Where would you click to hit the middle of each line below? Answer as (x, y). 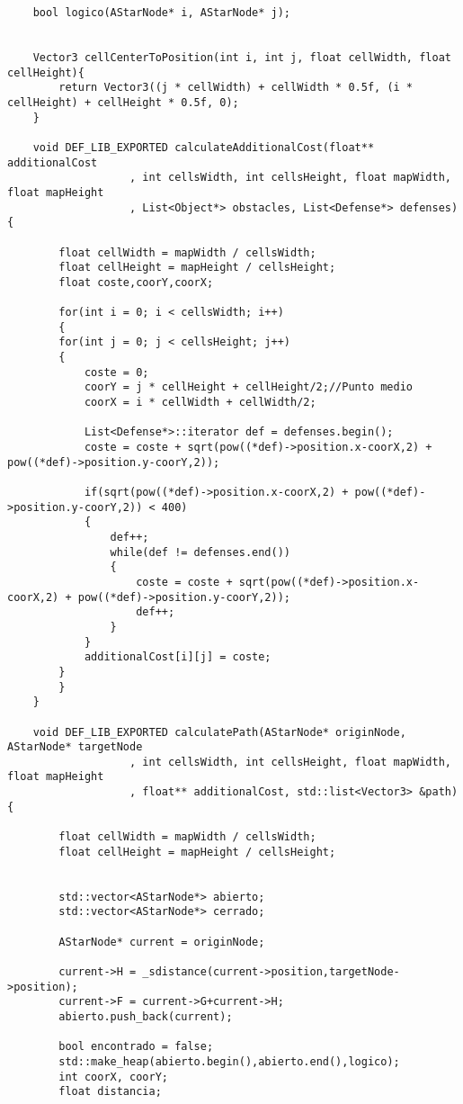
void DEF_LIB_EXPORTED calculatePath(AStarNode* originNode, (219, 732)
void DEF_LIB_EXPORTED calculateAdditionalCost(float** (204, 147)
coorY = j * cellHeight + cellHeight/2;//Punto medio (249, 387)
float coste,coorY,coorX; (136, 282)
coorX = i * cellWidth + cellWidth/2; (200, 403)
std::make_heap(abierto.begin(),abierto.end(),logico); (229, 1061)
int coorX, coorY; (113, 1077)
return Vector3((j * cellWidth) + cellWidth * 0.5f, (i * (236, 88)
